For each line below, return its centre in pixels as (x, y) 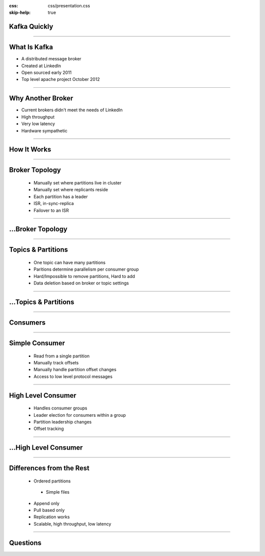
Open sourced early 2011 (47, 73)
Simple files (58, 492)
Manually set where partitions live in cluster (78, 183)
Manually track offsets (56, 362)
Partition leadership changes (63, 422)
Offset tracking (49, 429)
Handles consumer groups (61, 408)
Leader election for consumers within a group (80, 415)
